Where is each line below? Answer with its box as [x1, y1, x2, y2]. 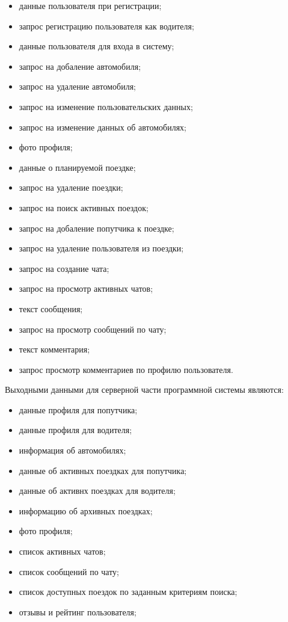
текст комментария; [19, 343, 90, 356]
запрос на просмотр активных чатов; [19, 282, 153, 295]
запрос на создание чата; [19, 262, 109, 274]
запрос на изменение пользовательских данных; [19, 100, 193, 112]
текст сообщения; [19, 302, 83, 315]
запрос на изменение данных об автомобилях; [19, 120, 187, 133]
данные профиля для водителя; [19, 423, 132, 436]
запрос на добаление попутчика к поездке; [19, 221, 174, 234]
